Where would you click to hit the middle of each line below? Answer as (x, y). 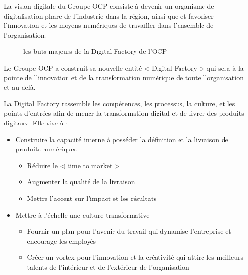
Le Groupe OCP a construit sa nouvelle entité (73, 67)
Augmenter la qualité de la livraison (81, 182)
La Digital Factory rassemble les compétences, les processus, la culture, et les (120, 103)
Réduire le (43, 165)
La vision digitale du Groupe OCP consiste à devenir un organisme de (109, 6)
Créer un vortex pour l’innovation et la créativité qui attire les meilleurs (135, 257)
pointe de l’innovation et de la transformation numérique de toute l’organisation (124, 77)
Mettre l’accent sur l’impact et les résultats (92, 198)
